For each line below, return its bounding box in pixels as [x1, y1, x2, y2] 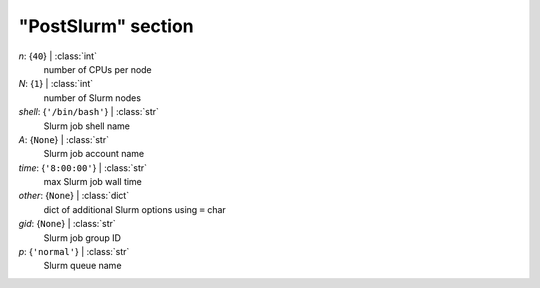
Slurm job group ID [43, 231, 122, 244]
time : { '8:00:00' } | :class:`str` [18, 161, 148, 174]
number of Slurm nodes [43, 91, 142, 104]
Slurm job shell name [43, 120, 130, 132]
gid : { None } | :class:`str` [18, 218, 117, 230]
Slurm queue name [43, 260, 122, 272]
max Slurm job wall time [43, 176, 142, 188]
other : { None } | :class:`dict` [18, 190, 130, 202]
